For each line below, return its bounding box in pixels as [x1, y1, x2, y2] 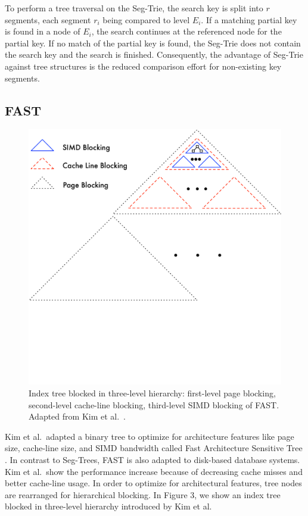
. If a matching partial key [201, 13, 297, 26]
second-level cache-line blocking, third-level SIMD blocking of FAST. [29, 398, 279, 411]
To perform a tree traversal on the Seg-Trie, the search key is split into [5, 2, 263, 14]
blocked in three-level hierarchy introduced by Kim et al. [5, 500, 212, 512]
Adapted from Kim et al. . [29, 410, 126, 423]
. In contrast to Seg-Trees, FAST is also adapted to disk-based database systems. [5, 453, 300, 465]
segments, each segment [5, 13, 91, 26]
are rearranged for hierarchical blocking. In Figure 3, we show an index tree [5, 488, 281, 501]
